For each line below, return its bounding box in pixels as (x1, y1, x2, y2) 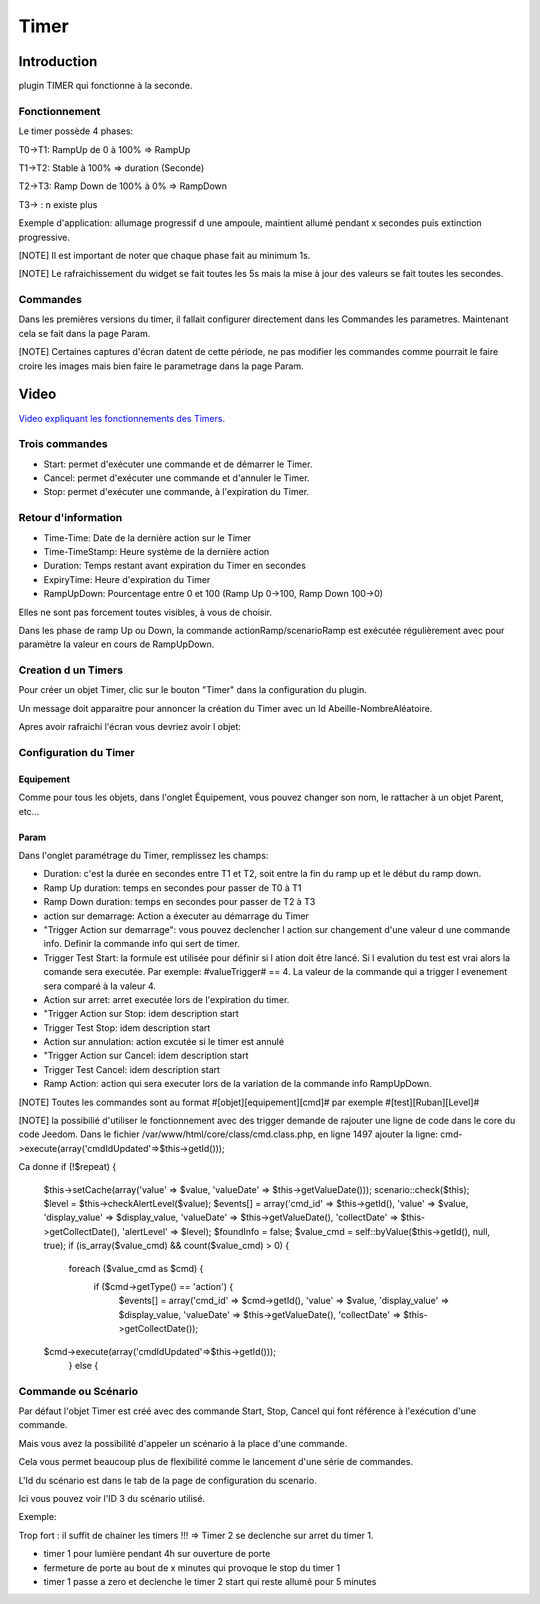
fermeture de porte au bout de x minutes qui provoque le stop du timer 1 (43, 1561, 340, 1574)
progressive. (18, 231, 70, 243)
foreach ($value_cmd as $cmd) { (68, 1262, 204, 1274)
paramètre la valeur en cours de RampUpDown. (18, 638, 215, 650)
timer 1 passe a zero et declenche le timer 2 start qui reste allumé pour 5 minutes (43, 1575, 377, 1587)
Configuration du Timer (18, 746, 135, 760)
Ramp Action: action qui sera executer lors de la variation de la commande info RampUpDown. (43, 1078, 432, 1090)
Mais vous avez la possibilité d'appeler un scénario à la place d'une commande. (18, 1437, 348, 1449)
